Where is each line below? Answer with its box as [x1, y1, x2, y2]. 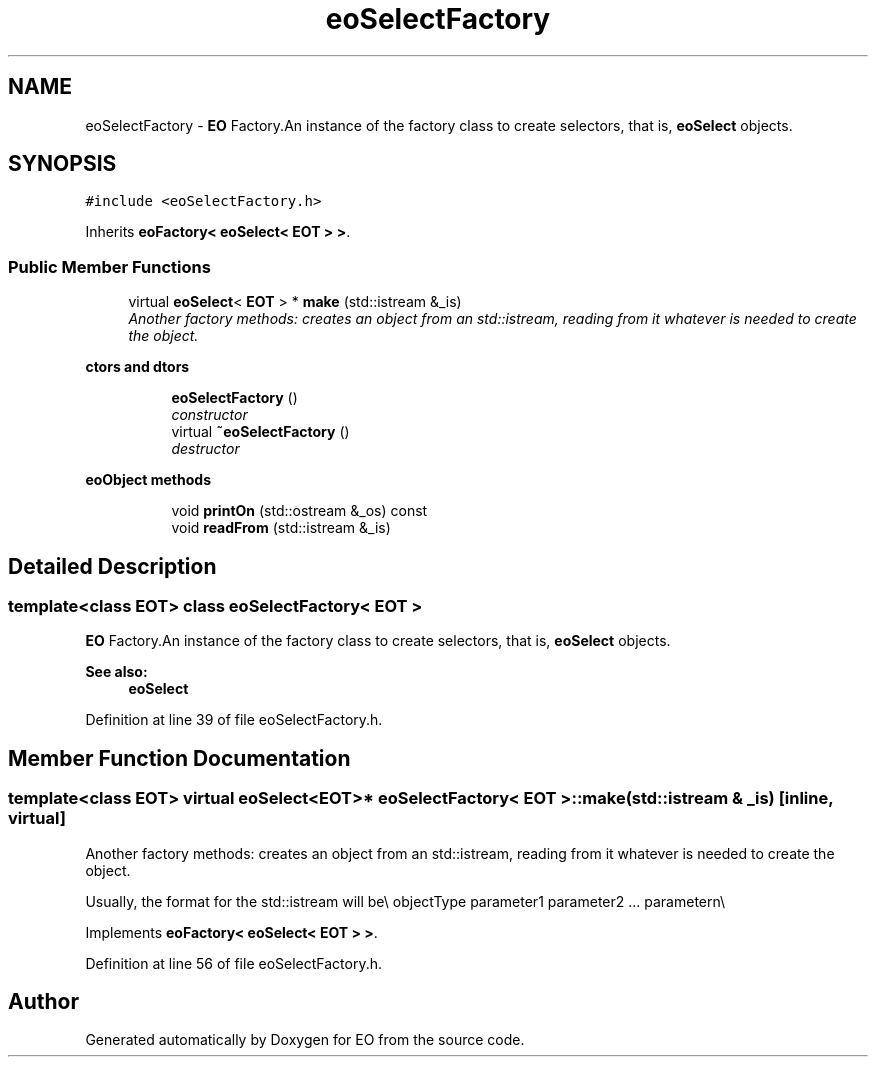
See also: [85, 663, 148, 681]
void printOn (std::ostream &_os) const [171, 502, 428, 520]
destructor [171, 440, 240, 458]
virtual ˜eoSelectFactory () [171, 423, 350, 441]
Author [8, 989, 79, 1015]
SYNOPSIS [8, 151, 117, 177]
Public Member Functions [8, 256, 211, 277]
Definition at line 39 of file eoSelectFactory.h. [85, 711, 383, 729]
